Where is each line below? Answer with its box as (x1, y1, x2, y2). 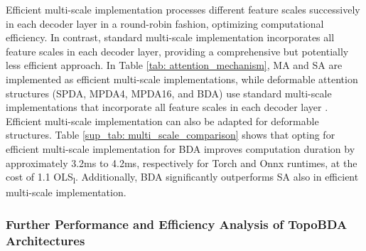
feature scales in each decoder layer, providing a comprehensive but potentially (6, 43, 349, 58)
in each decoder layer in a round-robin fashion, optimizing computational (6, 16, 324, 31)
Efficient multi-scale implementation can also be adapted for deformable (6, 113, 319, 128)
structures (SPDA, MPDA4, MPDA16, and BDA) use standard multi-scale (6, 85, 332, 100)
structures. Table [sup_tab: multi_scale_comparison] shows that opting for (6, 127, 335, 142)
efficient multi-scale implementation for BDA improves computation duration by (6, 141, 355, 156)
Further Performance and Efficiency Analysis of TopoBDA (6, 215, 348, 233)
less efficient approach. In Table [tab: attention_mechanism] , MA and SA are (6, 58, 343, 73)
